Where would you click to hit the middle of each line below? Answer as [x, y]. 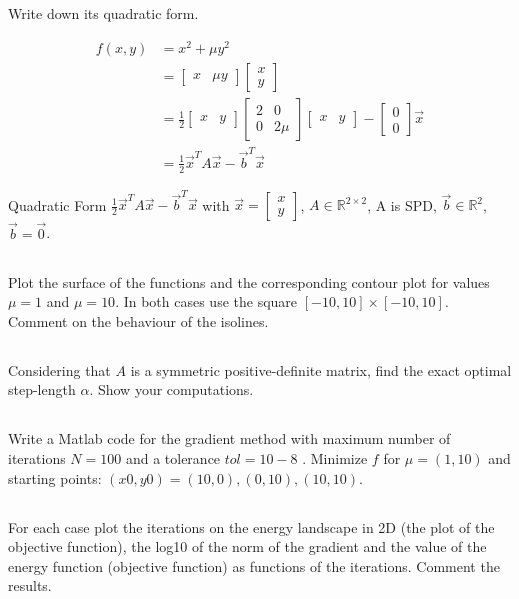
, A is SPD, [402, 204]
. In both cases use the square [206, 301]
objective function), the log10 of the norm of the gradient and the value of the [247, 546]
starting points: [55, 477]
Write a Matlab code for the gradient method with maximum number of [229, 438]
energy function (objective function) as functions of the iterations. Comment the [254, 565]
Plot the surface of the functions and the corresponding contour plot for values [249, 281]
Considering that [59, 369]
